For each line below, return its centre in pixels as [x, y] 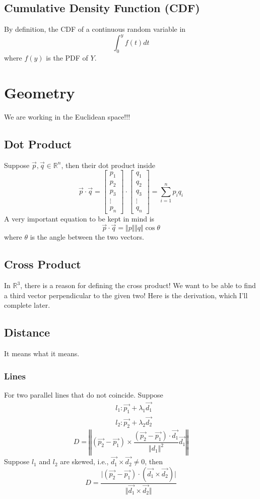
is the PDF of [67, 58]
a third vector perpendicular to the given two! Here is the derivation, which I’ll [126, 295]
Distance [27, 332]
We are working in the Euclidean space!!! [67, 116]
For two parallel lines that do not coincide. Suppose [84, 394]
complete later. [27, 305]
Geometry [40, 92]
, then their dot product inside [108, 165]
